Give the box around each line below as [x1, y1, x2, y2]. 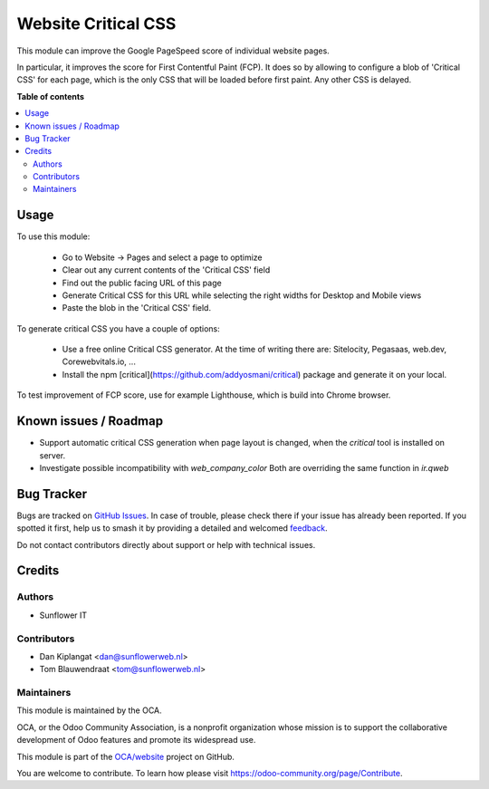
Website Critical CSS [16, 14, 177, 34]
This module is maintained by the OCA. [16, 705, 162, 716]
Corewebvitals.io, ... [62, 356, 136, 367]
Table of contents [16, 91, 85, 101]
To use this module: [16, 231, 91, 242]
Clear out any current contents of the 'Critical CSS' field [62, 265, 271, 275]
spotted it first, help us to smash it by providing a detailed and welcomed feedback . [16, 523, 328, 534]
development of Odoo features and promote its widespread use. [16, 735, 256, 746]
